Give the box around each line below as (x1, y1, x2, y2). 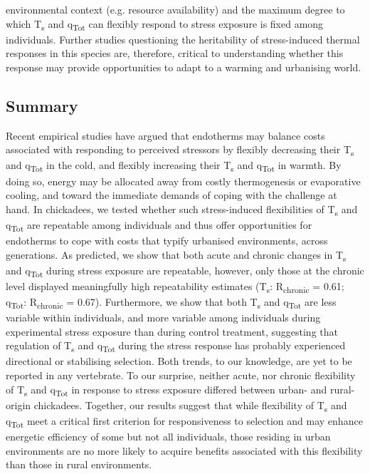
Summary (6, 94, 78, 116)
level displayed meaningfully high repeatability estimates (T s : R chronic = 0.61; (6, 278, 344, 295)
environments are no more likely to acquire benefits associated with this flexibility (6, 443, 363, 458)
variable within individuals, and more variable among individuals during (6, 310, 321, 325)
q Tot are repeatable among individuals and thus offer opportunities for (6, 217, 312, 234)
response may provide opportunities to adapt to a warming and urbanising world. (6, 59, 361, 74)
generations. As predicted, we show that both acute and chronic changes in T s (6, 247, 347, 264)
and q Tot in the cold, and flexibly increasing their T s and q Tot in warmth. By (6, 158, 342, 175)
